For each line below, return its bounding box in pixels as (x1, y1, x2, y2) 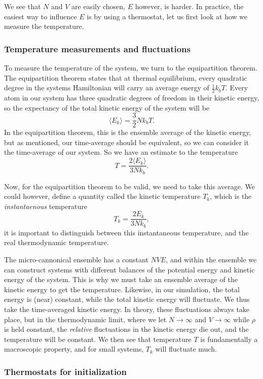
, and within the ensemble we (166, 254, 257, 265)
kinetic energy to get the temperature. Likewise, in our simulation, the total (4, 284, 240, 294)
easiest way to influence (4, 11, 77, 21)
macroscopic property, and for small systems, (4, 343, 144, 354)
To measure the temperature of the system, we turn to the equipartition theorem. (4, 62, 257, 73)
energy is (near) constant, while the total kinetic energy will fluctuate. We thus (4, 294, 250, 304)
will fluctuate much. (155, 343, 217, 354)
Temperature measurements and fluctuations (4, 42, 191, 55)
